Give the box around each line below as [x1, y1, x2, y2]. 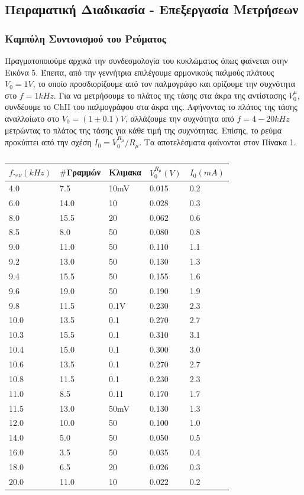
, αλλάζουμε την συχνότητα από [125, 112, 234, 124]
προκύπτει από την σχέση [5, 136, 92, 148]
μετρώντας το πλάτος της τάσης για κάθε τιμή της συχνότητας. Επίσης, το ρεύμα [5, 123, 282, 136]
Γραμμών [66, 166, 101, 178]
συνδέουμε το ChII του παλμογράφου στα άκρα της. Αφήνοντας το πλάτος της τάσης [5, 100, 297, 113]
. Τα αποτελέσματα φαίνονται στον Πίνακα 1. [139, 136, 296, 148]
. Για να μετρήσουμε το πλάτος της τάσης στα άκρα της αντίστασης [53, 89, 286, 101]
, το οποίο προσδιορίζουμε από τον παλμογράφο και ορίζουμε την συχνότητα [33, 77, 296, 90]
